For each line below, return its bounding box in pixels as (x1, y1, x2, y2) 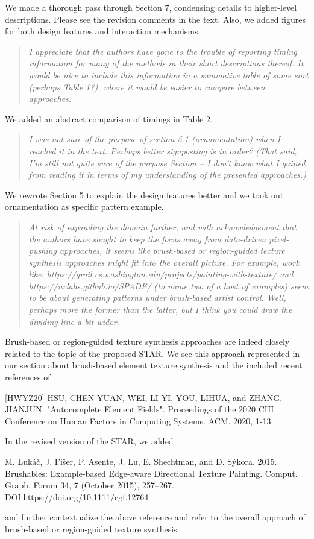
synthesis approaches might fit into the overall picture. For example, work (28, 256, 300, 268)
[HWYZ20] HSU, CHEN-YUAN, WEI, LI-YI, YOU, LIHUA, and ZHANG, (5, 391, 283, 403)
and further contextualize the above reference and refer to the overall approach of (5, 511, 306, 523)
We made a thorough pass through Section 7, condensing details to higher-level (5, 1, 297, 13)
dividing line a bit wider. (28, 315, 119, 327)
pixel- (269, 232, 289, 245)
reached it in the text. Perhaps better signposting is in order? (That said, (28, 144, 297, 157)
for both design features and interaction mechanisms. (5, 25, 201, 37)
